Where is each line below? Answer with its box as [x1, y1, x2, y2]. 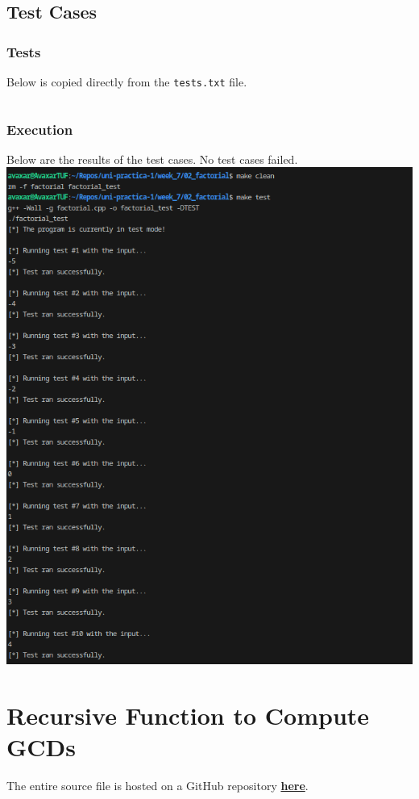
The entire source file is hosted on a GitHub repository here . [6, 777, 309, 794]
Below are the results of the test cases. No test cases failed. [6, 150, 298, 167]
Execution [6, 119, 73, 139]
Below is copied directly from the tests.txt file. [6, 73, 247, 90]
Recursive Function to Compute [6, 698, 370, 731]
